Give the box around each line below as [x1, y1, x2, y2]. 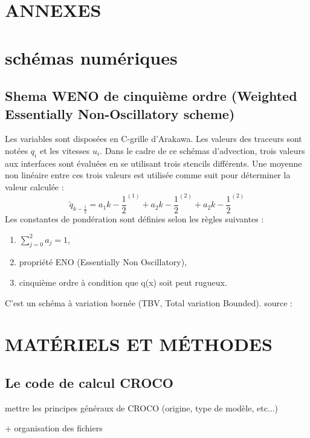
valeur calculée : [5, 180, 64, 193]
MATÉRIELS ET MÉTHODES [5, 332, 273, 356]
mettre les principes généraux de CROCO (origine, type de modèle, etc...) [5, 401, 278, 414]
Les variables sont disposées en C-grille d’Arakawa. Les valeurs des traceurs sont [5, 132, 302, 145]
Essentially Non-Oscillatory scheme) [5, 104, 235, 123]
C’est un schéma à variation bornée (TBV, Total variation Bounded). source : [5, 296, 292, 309]
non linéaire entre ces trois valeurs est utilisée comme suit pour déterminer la [5, 169, 291, 181]
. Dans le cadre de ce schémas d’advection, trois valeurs [100, 144, 305, 156]
